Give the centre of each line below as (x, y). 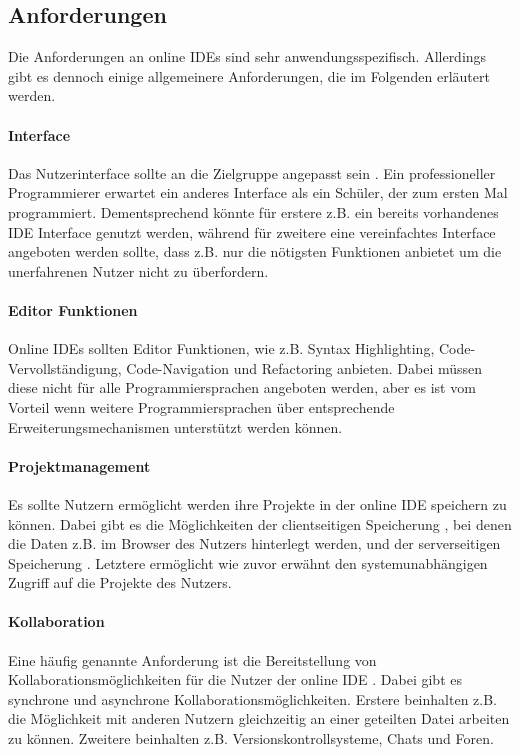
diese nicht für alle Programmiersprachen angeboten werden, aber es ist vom (242, 387)
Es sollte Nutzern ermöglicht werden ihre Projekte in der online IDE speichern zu (257, 503)
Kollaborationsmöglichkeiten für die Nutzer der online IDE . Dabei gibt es (235, 679)
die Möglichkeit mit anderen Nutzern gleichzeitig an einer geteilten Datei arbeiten (259, 718)
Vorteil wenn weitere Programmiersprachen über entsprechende (201, 406)
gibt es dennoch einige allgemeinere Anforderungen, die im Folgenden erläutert (249, 75)
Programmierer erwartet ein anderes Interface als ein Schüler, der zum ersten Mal (258, 192)
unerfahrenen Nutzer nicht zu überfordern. (138, 270)
